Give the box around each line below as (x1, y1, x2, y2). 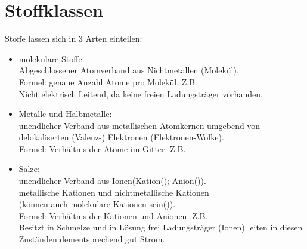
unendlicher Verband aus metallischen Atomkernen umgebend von (18, 119, 261, 131)
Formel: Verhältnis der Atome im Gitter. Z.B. (18, 142, 186, 155)
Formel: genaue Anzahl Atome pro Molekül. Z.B (18, 75, 196, 88)
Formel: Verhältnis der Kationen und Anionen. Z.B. (18, 209, 208, 222)
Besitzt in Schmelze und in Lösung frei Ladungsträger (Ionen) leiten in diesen (18, 221, 303, 233)
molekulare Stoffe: (18, 52, 85, 64)
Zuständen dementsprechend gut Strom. (18, 233, 165, 245)
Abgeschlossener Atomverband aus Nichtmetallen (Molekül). (18, 64, 239, 76)
